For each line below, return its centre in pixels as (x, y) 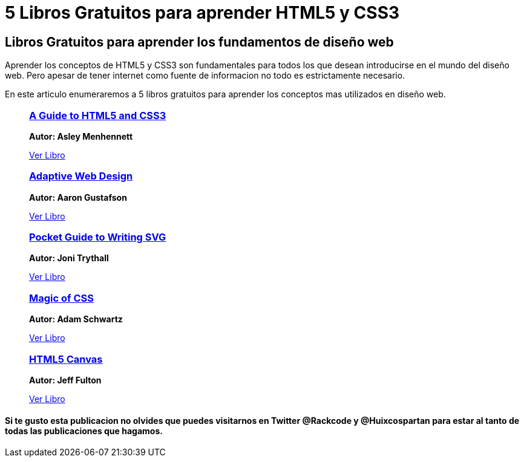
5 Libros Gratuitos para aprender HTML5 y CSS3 (202, 13)
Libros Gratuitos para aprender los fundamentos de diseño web (199, 42)
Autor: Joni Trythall (69, 258)
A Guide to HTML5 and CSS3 (98, 115)
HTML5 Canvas (66, 359)
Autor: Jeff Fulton (65, 380)
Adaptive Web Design (81, 176)
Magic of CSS (61, 298)
